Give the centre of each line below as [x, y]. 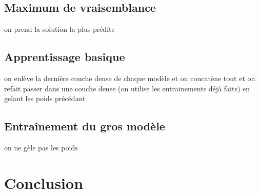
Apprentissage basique [65, 57]
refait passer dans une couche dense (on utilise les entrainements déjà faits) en [127, 88]
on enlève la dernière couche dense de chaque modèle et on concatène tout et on [130, 78]
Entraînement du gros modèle [85, 126]
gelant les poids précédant [45, 98]
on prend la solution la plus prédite [59, 29]
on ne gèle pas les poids [41, 147]
